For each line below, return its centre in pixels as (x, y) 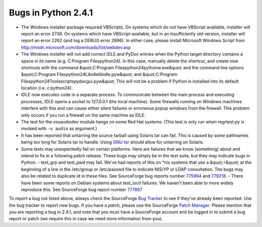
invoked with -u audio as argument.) (59, 129)
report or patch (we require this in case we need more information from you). (86, 219)
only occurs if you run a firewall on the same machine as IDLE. (83, 115)
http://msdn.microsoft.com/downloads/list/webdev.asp (76, 47)
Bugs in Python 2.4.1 (51, 13)
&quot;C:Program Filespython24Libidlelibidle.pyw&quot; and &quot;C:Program (99, 75)
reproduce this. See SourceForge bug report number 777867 (82, 189)
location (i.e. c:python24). (47, 88)
